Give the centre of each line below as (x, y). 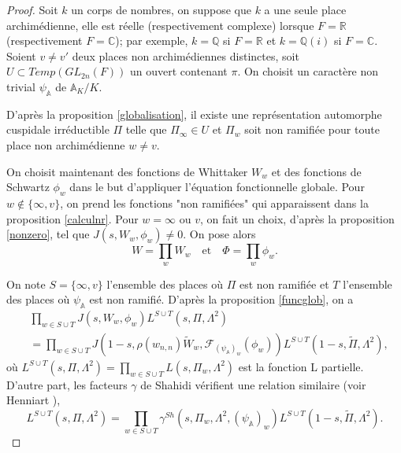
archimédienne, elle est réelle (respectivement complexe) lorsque (160, 25)
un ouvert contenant (179, 71)
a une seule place (305, 9)
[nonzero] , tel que (48, 234)
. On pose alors (219, 234)
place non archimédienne (66, 144)
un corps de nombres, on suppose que (161, 9)
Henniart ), (33, 400)
